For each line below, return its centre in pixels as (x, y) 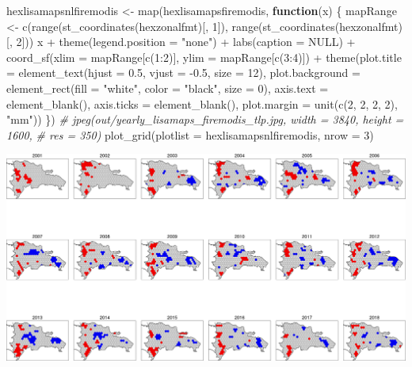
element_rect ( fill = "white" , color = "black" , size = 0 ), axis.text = (168, 88)
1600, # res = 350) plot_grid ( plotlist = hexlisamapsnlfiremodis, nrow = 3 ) (190, 134)
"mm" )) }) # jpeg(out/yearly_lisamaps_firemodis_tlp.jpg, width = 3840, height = (205, 119)
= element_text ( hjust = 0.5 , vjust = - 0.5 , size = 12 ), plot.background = (183, 73)
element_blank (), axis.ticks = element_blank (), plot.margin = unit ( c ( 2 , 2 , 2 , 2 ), (202, 103)
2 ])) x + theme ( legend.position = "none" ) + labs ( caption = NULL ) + (186, 42)
